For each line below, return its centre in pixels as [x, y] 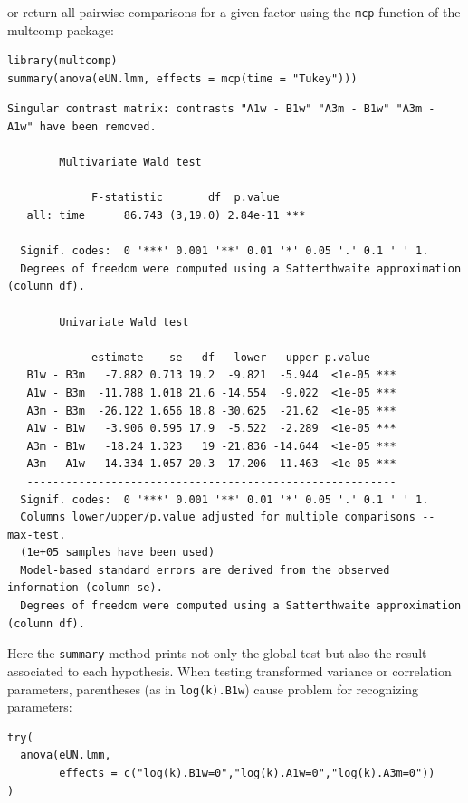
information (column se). [85, 588]
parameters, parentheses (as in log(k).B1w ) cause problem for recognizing [213, 688]
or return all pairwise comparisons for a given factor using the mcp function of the [234, 12]
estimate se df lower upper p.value [231, 357]
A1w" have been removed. [82, 127]
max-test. [37, 535]
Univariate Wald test [124, 322]
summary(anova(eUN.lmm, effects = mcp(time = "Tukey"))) [182, 78]
